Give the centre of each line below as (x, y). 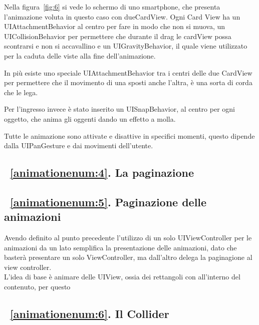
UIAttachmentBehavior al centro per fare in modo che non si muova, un (115, 26)
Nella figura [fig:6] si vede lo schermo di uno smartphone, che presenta (112, 7)
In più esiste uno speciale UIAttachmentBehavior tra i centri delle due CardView (128, 72)
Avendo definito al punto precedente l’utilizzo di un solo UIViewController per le (128, 238)
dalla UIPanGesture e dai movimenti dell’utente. (79, 145)
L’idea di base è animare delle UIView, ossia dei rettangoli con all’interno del (122, 277)
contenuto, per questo (37, 287)
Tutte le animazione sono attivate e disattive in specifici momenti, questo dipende (129, 135)
